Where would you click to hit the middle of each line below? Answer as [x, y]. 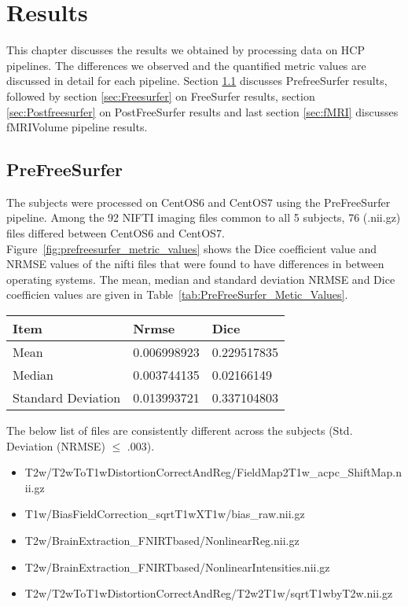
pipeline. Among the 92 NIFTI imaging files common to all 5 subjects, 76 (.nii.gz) [204, 217]
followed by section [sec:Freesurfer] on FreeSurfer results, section [161, 96]
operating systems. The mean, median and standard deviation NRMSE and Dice [201, 279]
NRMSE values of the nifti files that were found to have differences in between [195, 264]
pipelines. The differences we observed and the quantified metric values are [186, 65]
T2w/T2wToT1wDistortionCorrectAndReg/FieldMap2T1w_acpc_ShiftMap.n [213, 472]
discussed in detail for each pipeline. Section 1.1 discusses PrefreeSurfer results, [197, 81]
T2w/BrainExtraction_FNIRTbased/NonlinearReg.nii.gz [162, 541]
